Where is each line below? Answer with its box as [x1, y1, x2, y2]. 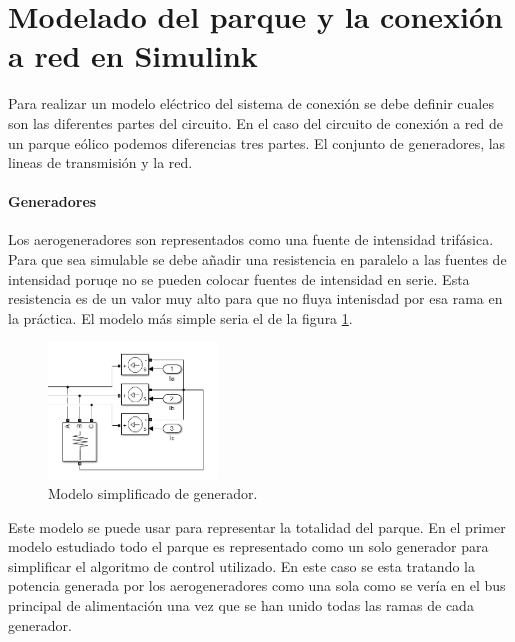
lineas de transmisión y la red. [8, 152, 193, 173]
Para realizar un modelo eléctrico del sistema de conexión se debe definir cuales [8, 93, 494, 114]
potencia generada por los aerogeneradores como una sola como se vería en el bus [8, 575, 506, 596]
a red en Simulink [8, 35, 258, 76]
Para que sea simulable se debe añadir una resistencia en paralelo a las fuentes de [8, 249, 507, 270]
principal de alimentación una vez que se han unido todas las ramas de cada [8, 595, 474, 616]
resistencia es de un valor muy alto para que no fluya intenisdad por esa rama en [8, 288, 503, 309]
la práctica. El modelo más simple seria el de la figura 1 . [8, 307, 353, 328]
